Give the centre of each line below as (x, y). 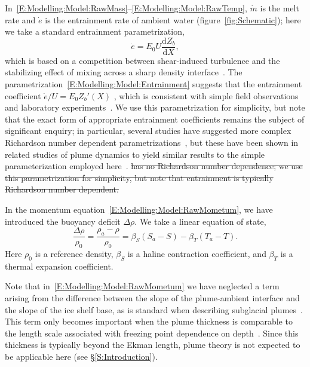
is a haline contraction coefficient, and (197, 254)
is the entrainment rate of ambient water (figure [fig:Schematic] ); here (173, 19)
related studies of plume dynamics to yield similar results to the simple (135, 154)
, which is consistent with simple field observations (206, 95)
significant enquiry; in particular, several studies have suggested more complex (148, 131)
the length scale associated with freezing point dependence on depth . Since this (152, 333)
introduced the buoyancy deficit (63, 221)
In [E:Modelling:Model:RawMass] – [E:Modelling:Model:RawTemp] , (126, 8)
